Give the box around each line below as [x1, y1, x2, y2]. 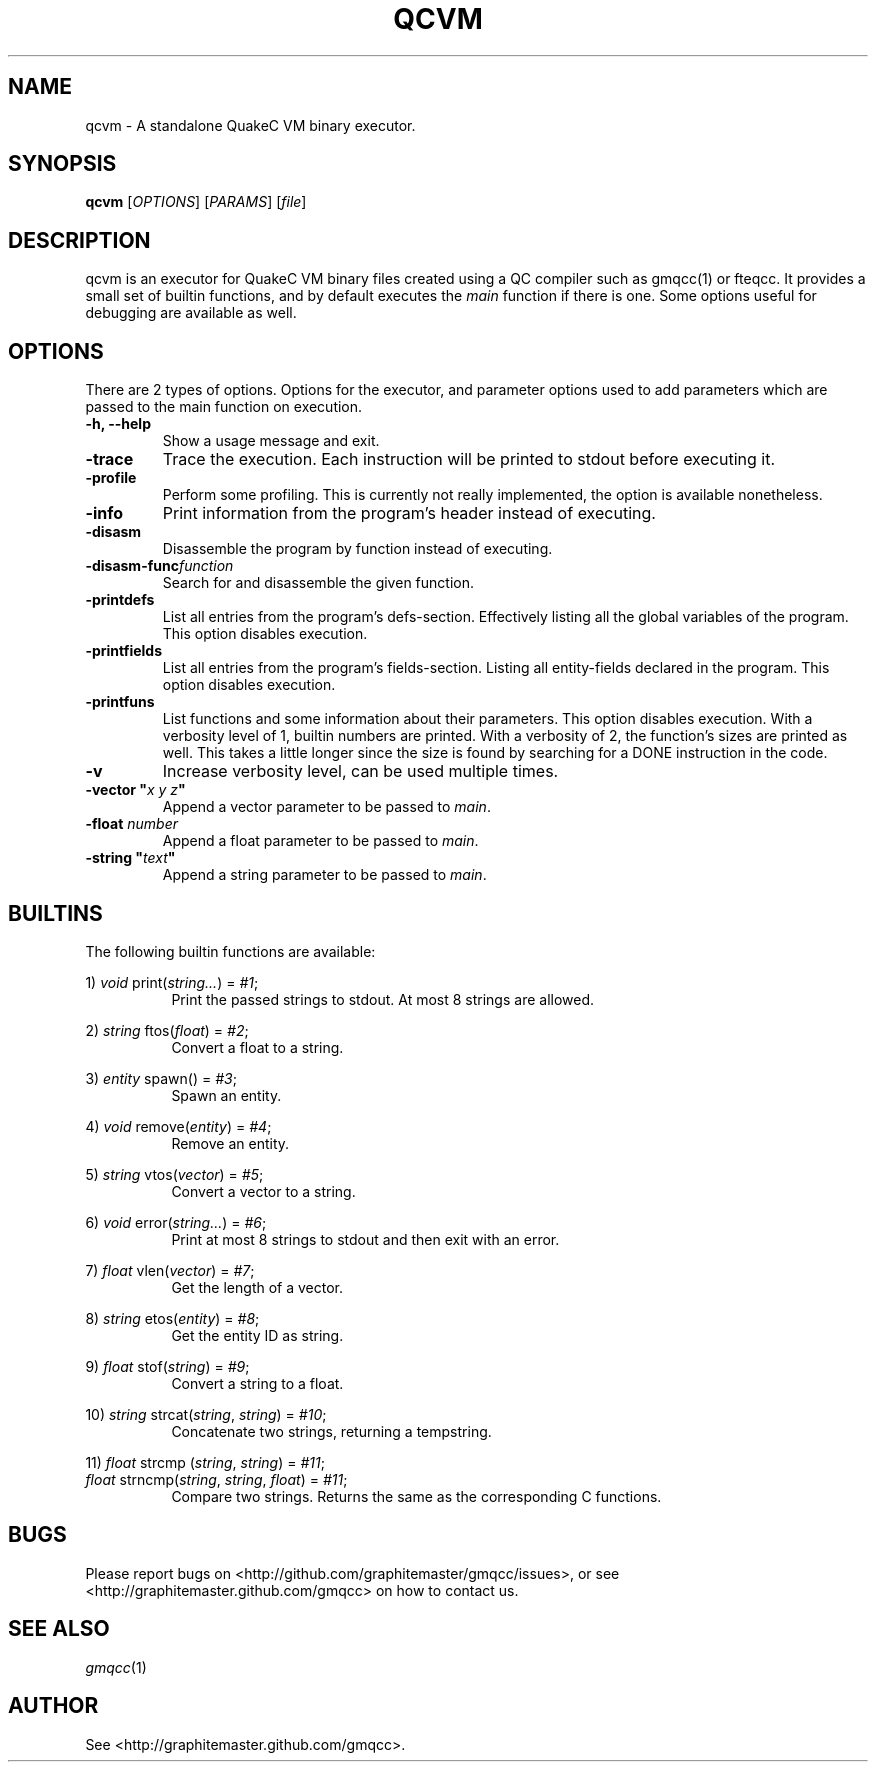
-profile [85, 469, 137, 487]
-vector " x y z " [85, 781, 186, 799]
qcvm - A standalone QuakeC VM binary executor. [85, 116, 416, 134]
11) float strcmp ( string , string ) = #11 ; [85, 1453, 325, 1471]
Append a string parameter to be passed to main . [162, 866, 487, 884]
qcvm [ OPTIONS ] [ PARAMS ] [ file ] [85, 193, 307, 211]
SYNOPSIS [8, 151, 117, 177]
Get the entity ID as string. [171, 1326, 344, 1344]
